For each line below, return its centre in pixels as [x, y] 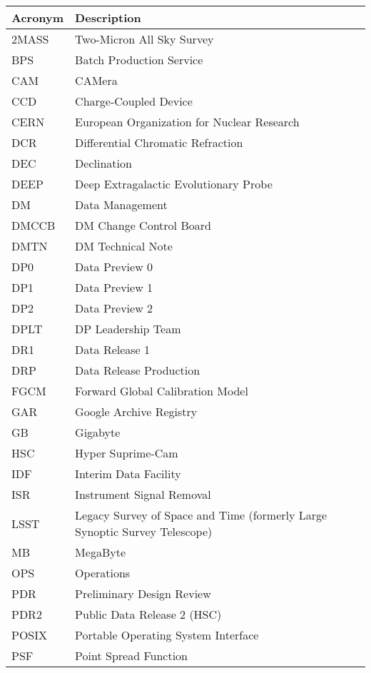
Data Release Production [138, 370]
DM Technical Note [124, 246]
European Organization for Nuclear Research [187, 122]
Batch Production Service [139, 60]
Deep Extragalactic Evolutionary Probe [174, 184]
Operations [103, 573]
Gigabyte [98, 432]
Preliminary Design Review [143, 593]
